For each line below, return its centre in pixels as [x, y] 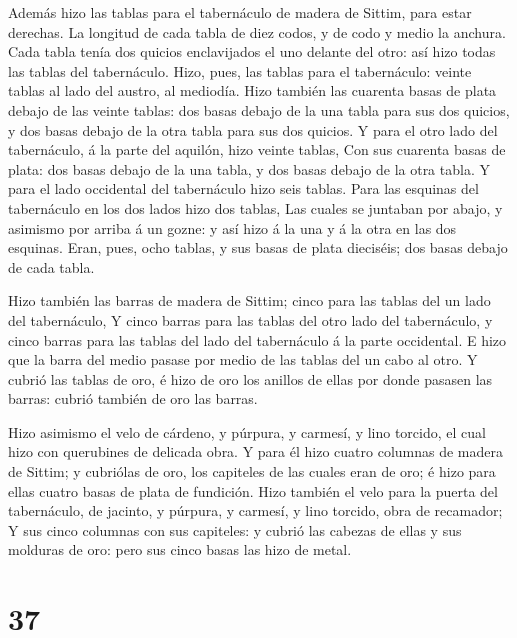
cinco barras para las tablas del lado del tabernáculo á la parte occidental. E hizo [257, 339]
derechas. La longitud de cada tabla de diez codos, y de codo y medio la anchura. [257, 31]
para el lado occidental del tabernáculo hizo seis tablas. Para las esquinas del [243, 188]
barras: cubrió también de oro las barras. [133, 398]
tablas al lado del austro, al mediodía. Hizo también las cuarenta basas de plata [252, 90]
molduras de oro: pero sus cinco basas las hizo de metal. [180, 549]
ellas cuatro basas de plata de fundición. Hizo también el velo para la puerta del [253, 490]
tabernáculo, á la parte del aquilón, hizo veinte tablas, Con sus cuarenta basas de [257, 149]
